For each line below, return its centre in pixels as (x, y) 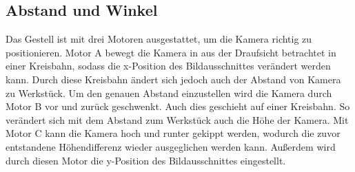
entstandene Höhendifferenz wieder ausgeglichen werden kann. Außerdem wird (171, 146)
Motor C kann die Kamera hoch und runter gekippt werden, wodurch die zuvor (173, 133)
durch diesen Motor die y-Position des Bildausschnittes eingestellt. (146, 160)
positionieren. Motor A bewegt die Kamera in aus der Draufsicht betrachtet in (171, 52)
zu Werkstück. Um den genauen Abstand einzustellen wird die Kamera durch (169, 93)
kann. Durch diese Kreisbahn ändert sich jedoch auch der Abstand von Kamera (173, 79)
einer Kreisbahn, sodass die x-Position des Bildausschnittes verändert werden (168, 66)
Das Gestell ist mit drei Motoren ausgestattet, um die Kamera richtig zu (159, 39)
